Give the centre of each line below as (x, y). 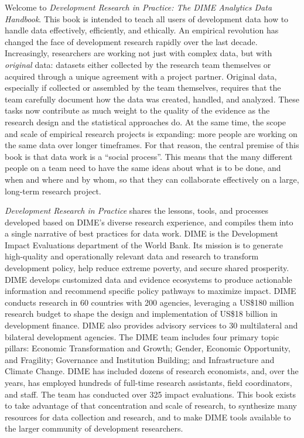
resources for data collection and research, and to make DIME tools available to (148, 417)
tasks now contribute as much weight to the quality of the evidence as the (137, 110)
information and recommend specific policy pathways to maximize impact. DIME (151, 291)
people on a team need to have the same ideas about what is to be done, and (143, 168)
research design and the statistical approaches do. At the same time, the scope (146, 122)
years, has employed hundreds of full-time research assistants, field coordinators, (148, 382)
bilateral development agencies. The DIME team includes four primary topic (142, 336)
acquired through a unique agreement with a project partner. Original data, (141, 76)
